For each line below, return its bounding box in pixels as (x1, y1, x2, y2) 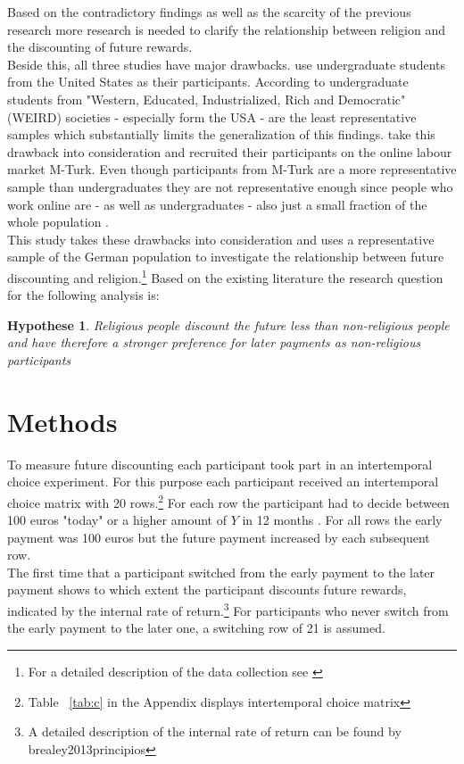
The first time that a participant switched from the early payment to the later (7, 562, 435, 581)
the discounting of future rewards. (7, 37, 193, 56)
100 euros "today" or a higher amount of (7, 511, 227, 529)
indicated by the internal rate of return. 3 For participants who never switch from (7, 599, 449, 619)
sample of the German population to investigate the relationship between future (7, 247, 444, 266)
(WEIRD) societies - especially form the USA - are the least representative (7, 107, 417, 126)
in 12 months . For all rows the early (242, 511, 443, 529)
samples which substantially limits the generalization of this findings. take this (7, 125, 435, 144)
